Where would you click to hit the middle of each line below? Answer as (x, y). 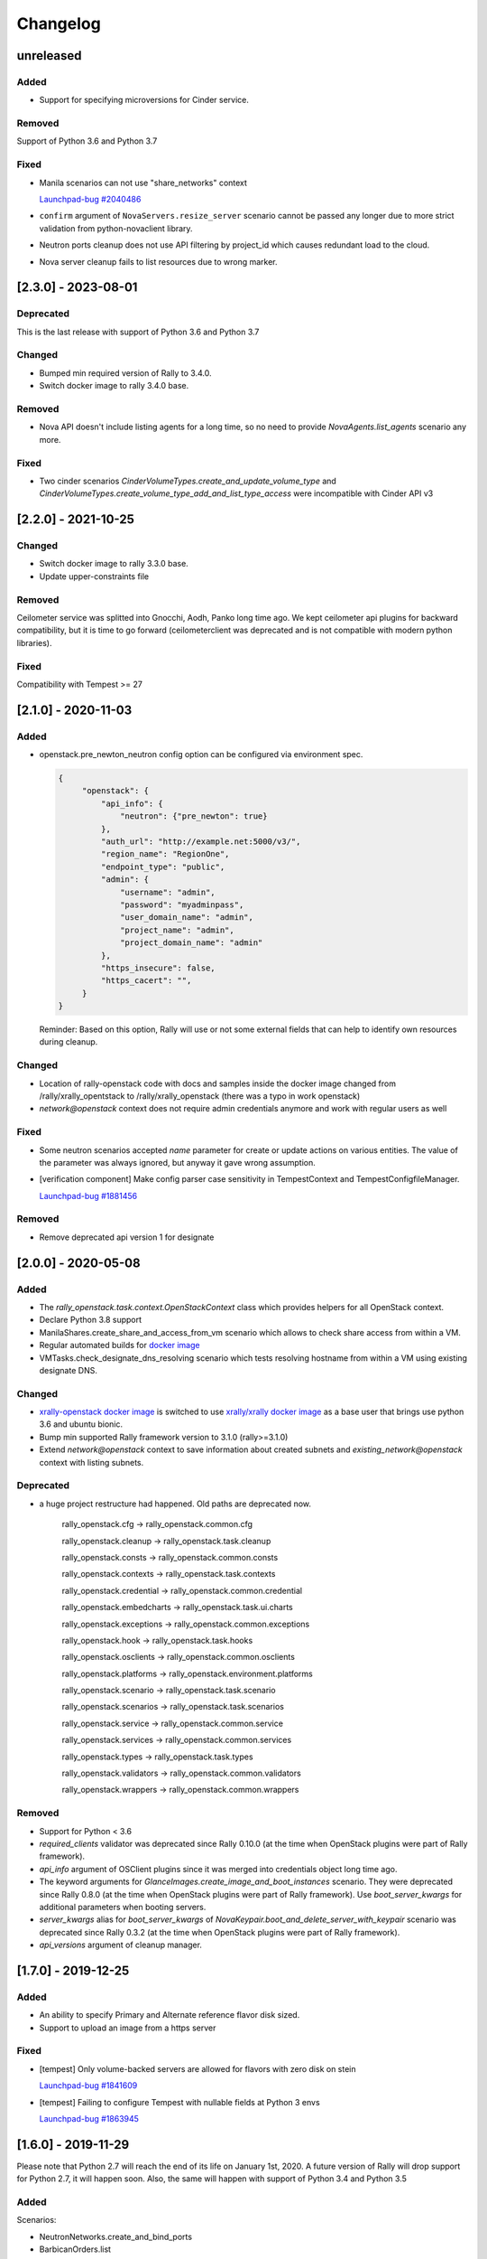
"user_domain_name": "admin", (187, 918)
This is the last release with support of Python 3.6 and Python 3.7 (138, 332)
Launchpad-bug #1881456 (88, 1195)
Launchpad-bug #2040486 (90, 199)
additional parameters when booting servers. (123, 1907)
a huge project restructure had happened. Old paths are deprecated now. (175, 1504)
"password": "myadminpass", (182, 905)
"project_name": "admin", (177, 930)
